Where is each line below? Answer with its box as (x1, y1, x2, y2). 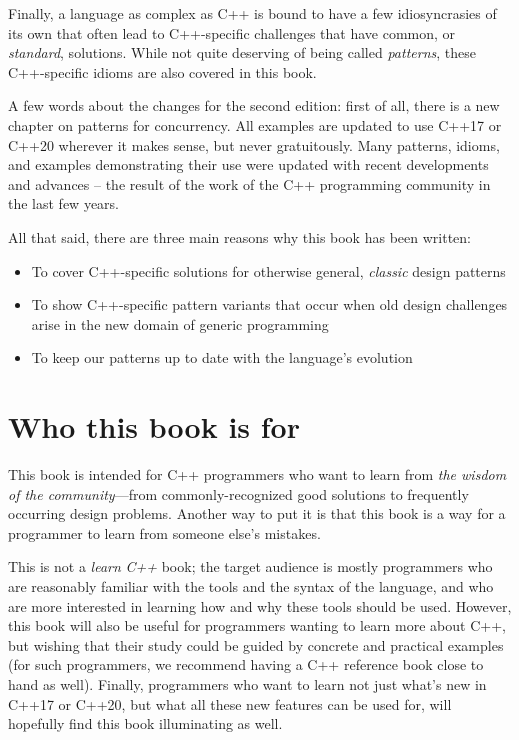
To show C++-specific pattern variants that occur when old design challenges (31, 294, 508, 315)
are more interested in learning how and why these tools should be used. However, (8, 595, 512, 616)
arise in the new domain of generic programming (31, 313, 329, 334)
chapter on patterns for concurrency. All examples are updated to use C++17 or (8, 114, 502, 135)
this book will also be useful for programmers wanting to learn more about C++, (8, 615, 506, 636)
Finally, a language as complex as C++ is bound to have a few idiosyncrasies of (8, 3, 497, 23)
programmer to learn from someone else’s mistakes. (8, 522, 321, 543)
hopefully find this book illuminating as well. (8, 713, 283, 734)
